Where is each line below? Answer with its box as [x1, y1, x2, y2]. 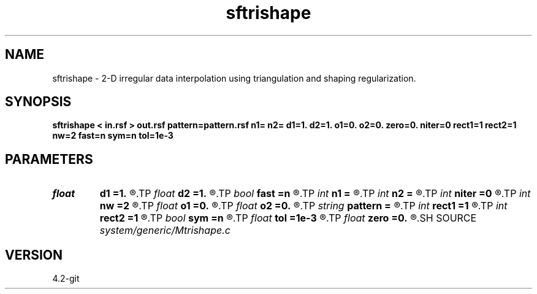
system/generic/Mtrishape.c [99, 224, 230, 237]
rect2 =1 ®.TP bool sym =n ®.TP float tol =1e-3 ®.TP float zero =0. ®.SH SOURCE [99, 212, 477, 225]
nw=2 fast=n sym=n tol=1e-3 [52, 130, 173, 141]
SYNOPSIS [5, 94, 72, 110]
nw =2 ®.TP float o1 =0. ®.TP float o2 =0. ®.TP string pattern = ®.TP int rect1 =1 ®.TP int [99, 199, 508, 212]
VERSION [5, 247, 63, 263]
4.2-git [52, 273, 80, 284]
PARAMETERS [5, 151, 93, 167]
